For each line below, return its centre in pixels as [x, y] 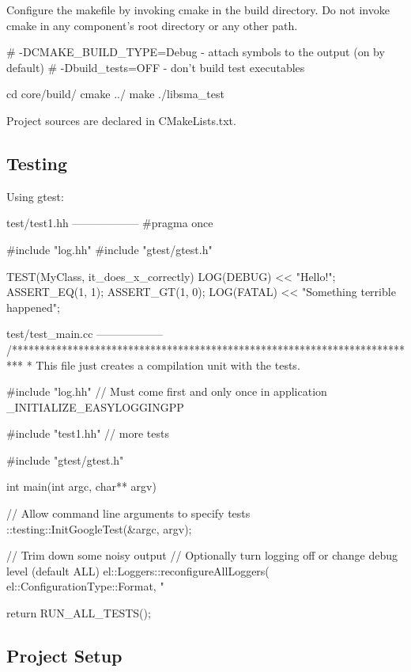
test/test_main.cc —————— [85, 334]
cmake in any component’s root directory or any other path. [152, 25]
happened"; [33, 307]
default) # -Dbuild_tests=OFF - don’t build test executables [156, 67]
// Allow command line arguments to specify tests [128, 513]
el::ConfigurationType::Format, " [85, 586]
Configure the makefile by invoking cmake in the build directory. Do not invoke [198, 9]
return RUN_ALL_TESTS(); [79, 613]
